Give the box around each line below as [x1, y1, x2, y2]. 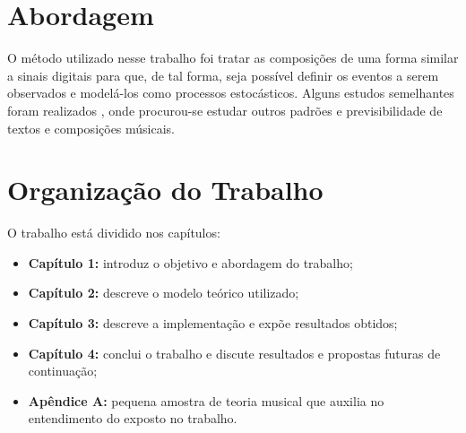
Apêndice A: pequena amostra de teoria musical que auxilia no [28, 391, 384, 410]
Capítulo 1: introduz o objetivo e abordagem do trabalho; [28, 253, 353, 272]
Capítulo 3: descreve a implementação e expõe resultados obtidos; [28, 314, 398, 332]
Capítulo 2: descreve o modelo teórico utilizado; [28, 283, 299, 302]
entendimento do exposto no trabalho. [28, 409, 237, 428]
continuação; [28, 361, 98, 380]
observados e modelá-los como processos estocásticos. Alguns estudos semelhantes [7, 83, 454, 102]
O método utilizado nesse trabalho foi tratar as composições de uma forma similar [7, 48, 459, 67]
